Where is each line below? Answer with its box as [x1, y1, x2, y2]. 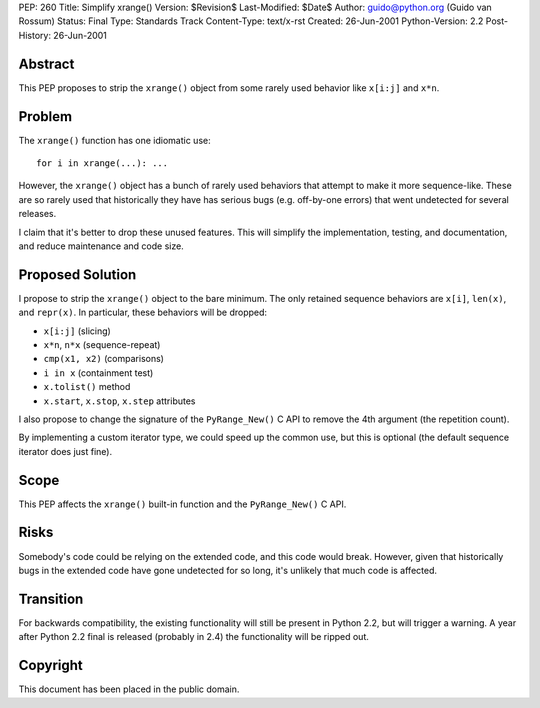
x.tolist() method [43, 381, 131, 393]
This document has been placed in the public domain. [18, 683, 240, 695]
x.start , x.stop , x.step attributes [43, 395, 196, 407]
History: [18, 29, 52, 41]
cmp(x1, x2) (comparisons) [43, 353, 165, 365]
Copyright [18, 657, 84, 674]
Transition [18, 590, 84, 607]
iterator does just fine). [18, 445, 113, 457]
